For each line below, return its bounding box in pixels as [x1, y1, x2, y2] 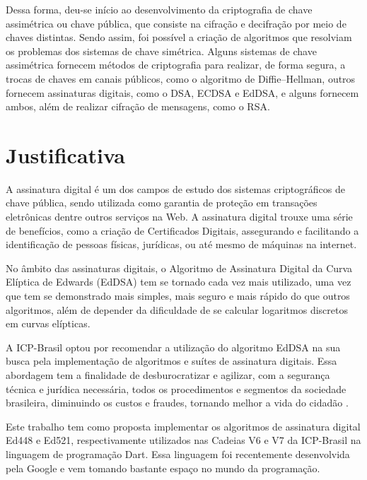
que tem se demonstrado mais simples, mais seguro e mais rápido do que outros [6, 288, 350, 303]
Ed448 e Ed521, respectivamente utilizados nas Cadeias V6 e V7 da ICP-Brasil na [6, 433, 361, 447]
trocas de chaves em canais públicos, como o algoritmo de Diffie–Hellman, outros [6, 71, 356, 86]
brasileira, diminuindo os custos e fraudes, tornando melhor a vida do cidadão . [6, 395, 349, 410]
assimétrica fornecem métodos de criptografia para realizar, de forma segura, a [6, 57, 346, 72]
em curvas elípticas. [6, 316, 91, 331]
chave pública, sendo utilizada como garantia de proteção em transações [6, 195, 318, 210]
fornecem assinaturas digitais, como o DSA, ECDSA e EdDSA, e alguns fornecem [6, 85, 359, 100]
